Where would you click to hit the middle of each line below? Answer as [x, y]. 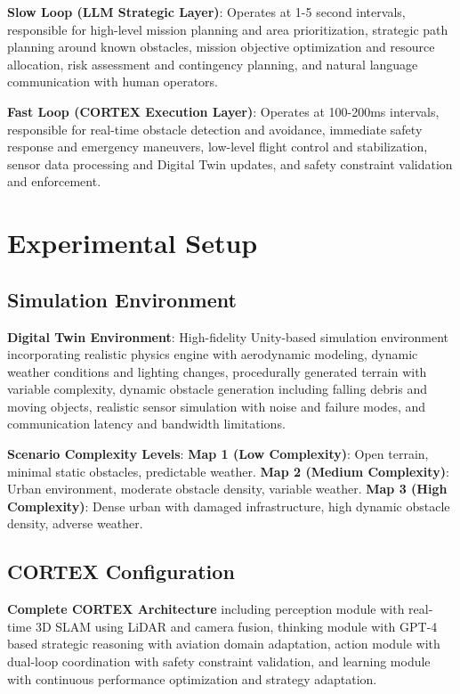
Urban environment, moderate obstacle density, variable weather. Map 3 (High [227, 489]
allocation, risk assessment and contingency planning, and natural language [213, 64]
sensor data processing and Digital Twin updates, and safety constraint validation [230, 163]
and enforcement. [54, 181]
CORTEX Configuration [121, 572]
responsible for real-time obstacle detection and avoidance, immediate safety [215, 129]
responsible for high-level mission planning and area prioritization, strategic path [228, 29]
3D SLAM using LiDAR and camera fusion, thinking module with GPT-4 [236, 626]
